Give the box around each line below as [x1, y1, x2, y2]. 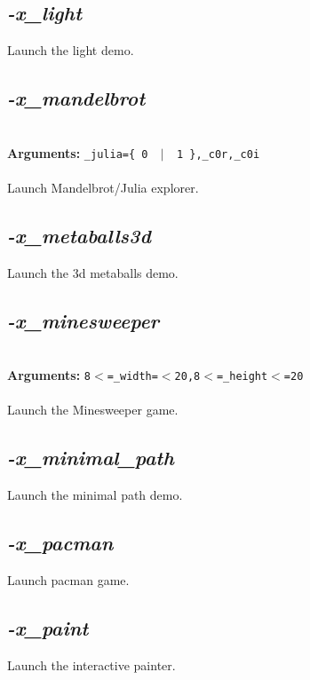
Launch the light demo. [7, 41, 134, 59]
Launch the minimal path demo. [7, 486, 183, 504]
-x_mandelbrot [7, 84, 146, 112]
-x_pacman [7, 529, 114, 557]
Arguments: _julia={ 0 [7, 143, 148, 162]
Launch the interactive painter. [7, 655, 176, 674]
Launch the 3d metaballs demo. [7, 263, 179, 281]
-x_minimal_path [7, 444, 174, 471]
